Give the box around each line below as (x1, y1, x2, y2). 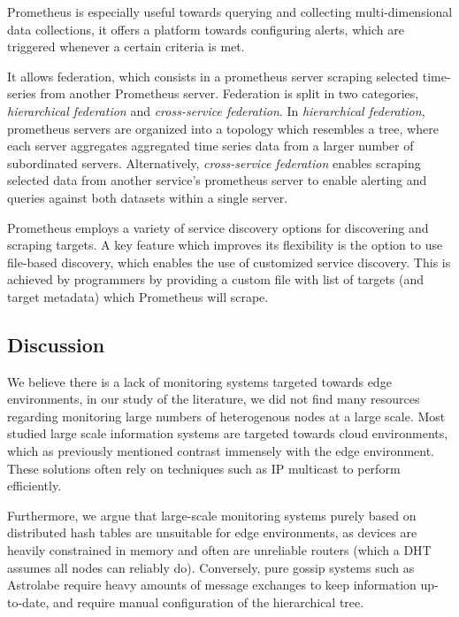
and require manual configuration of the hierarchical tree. (53, 592, 364, 611)
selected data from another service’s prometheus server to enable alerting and (7, 171, 427, 189)
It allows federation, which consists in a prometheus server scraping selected (7, 66, 419, 85)
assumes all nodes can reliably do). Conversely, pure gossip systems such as (7, 558, 415, 576)
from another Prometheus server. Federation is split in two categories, (40, 84, 419, 103)
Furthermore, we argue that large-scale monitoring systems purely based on (7, 505, 417, 524)
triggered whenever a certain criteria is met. (7, 37, 245, 56)
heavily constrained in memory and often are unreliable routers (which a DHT (7, 541, 432, 559)
